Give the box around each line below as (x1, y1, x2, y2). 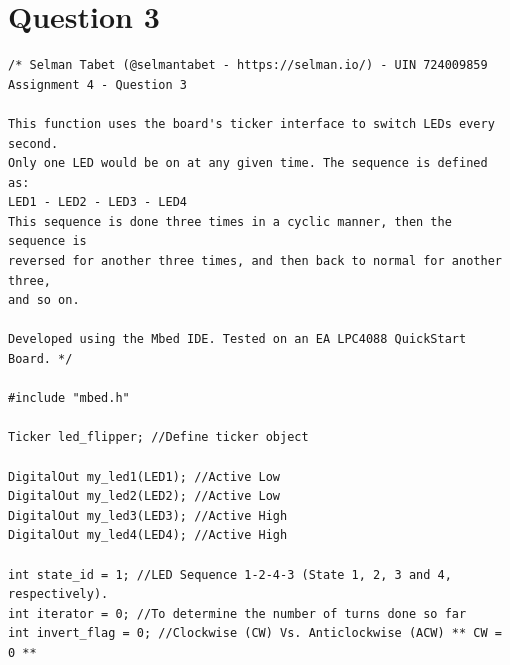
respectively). (8, 587, 109, 602)
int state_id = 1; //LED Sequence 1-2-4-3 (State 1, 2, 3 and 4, (8, 567, 452, 582)
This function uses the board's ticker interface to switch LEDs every (8, 116, 495, 131)
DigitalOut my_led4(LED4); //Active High (8, 528, 288, 543)
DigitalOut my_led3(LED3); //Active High (8, 508, 288, 523)
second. (8, 136, 59, 151)
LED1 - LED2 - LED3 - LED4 (8, 195, 187, 210)
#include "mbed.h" (8, 391, 130, 406)
